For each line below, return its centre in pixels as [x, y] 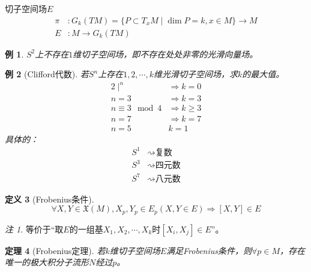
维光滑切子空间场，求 [196, 74]
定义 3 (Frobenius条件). [50, 199]
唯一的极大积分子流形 [47, 262]
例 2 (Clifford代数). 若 [47, 74]
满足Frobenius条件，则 [209, 250]
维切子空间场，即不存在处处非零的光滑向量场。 [165, 54]
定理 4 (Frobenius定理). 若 [55, 250]
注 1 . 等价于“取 [34, 229]
